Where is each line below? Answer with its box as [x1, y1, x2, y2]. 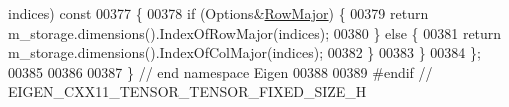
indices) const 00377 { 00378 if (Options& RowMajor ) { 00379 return [8, 3, 429, 23]
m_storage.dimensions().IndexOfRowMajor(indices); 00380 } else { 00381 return [8, 22, 502, 43]
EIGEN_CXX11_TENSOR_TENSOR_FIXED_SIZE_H [8, 81, 367, 102]
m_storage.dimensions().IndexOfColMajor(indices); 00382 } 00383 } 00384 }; [8, 42, 481, 63]
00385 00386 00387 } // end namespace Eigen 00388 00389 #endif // [8, 61, 433, 82]
